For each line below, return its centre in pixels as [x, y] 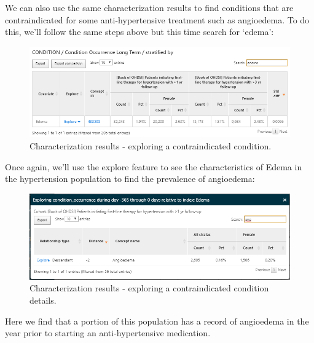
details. [43, 300]
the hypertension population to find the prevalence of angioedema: [130, 179]
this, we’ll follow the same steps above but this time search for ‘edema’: [139, 32]
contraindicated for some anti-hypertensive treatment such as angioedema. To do [157, 19]
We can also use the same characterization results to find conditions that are [149, 7]
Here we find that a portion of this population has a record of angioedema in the [157, 321]
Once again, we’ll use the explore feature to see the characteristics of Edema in [154, 166]
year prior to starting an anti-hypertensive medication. [108, 333]
